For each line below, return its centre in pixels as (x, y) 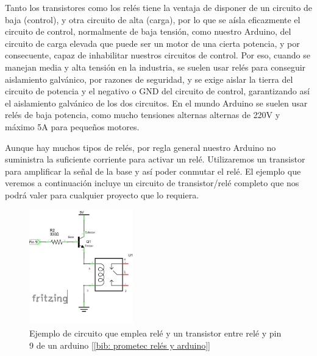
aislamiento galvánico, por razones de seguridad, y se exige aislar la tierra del (149, 79)
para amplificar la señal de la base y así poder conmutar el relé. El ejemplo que (153, 171)
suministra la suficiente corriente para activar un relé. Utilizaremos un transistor (155, 159)
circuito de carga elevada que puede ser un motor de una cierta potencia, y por (152, 43)
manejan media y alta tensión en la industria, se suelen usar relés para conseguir (155, 67)
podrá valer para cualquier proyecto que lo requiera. (102, 194)
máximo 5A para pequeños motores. (72, 126)
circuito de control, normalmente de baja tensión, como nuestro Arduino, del (148, 31)
